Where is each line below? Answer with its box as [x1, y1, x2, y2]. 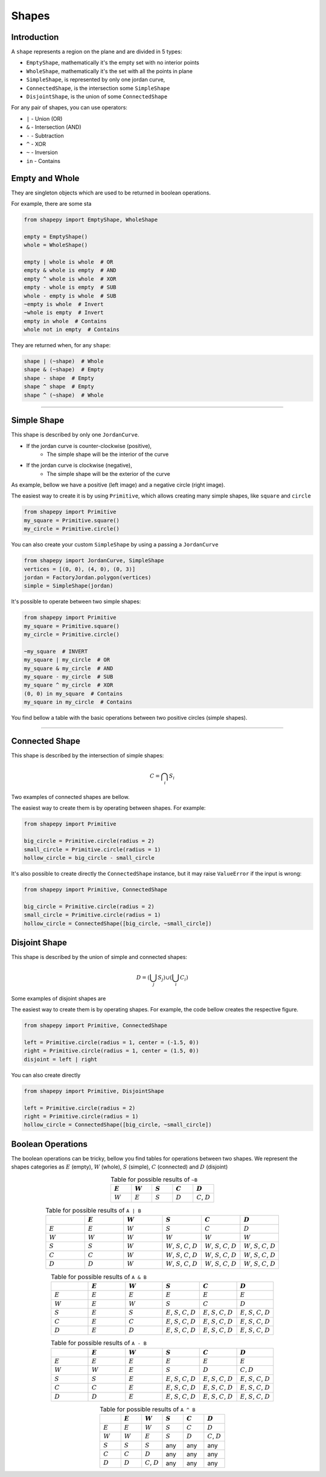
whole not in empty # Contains [24, 326, 120, 333]
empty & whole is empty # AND [24, 267, 117, 274]
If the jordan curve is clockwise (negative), [26, 462, 132, 469]
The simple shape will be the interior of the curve [46, 450, 169, 458]
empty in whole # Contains [24, 318, 107, 324]
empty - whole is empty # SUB [24, 284, 117, 291]
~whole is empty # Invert [24, 309, 104, 316]
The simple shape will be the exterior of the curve [46, 470, 170, 477]
